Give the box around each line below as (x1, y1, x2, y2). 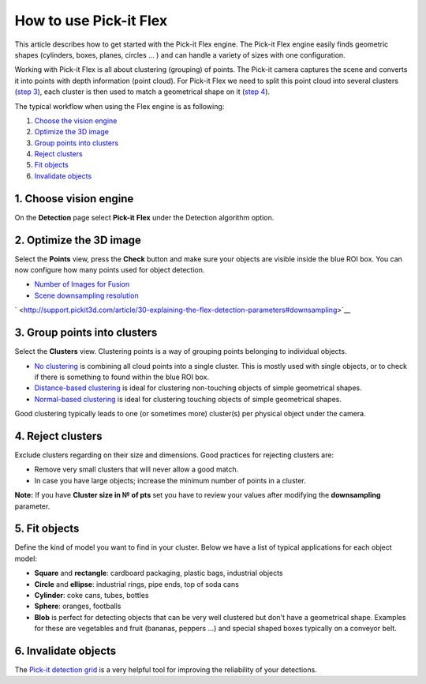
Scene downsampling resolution (34, 291, 139, 300)
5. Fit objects (14, 522, 80, 536)
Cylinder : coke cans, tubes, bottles (34, 591, 149, 600)
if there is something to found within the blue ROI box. (34, 372, 209, 381)
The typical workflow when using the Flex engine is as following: (14, 101, 225, 111)
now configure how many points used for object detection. (14, 265, 205, 275)
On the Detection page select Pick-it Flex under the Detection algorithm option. (14, 212, 275, 222)
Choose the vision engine (34, 115, 118, 126)
